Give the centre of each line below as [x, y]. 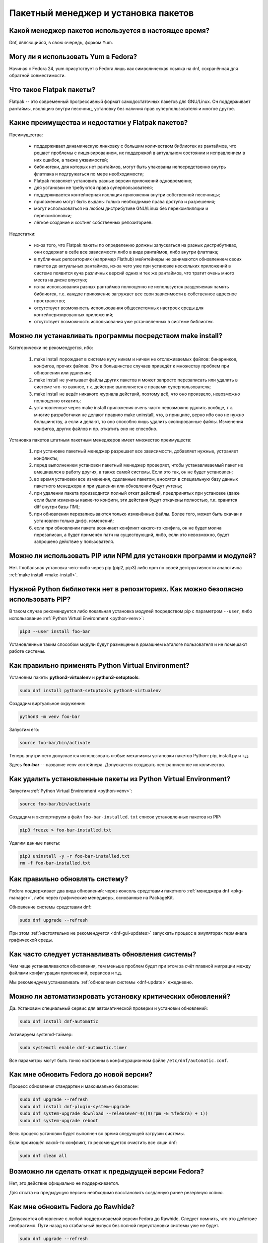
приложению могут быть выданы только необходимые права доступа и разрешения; [125, 202]
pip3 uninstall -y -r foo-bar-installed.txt [75, 856]
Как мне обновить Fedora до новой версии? [81, 1075]
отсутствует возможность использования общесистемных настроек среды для [119, 308]
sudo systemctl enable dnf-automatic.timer [73, 1047]
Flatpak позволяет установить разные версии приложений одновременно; [113, 180]
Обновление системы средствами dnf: [50, 907]
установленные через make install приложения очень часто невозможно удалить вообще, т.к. [134, 408]
